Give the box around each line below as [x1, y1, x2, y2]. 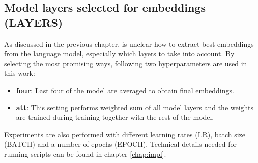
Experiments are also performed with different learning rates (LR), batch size [4, 129, 246, 139]
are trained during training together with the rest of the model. [16, 112, 214, 123]
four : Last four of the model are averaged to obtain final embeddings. [16, 85, 234, 95]
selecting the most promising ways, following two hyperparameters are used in [4, 58, 247, 68]
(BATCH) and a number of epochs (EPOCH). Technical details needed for [4, 139, 237, 149]
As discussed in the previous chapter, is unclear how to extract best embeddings [4, 38, 254, 49]
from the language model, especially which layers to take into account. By [4, 48, 235, 59]
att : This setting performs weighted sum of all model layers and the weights [16, 102, 253, 112]
